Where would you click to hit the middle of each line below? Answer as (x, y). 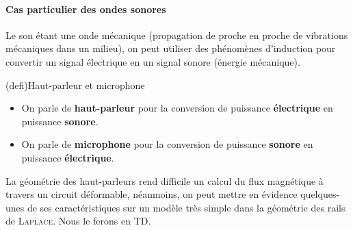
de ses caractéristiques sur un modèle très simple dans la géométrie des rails (186, 207)
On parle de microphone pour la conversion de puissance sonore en (167, 144)
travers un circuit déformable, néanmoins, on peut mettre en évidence (152, 194)
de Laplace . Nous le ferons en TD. (78, 221)
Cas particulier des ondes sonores (86, 9)
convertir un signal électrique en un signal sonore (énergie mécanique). (153, 61)
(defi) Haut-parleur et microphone (75, 85)
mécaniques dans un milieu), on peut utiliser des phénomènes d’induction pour (171, 48)
